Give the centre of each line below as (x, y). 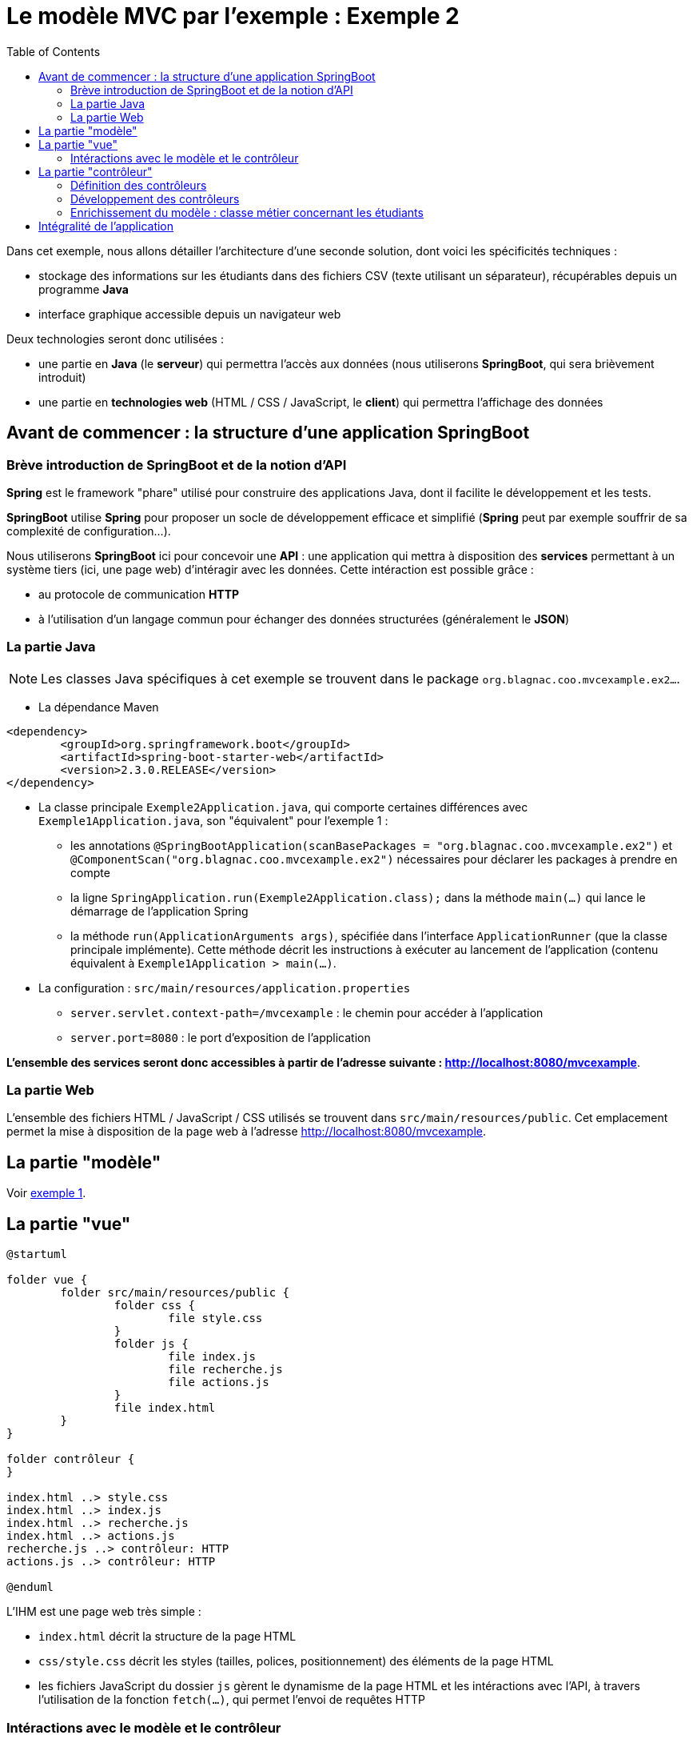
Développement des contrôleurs (155, 198)
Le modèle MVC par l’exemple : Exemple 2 (233, 16)
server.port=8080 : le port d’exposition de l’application (221, 1037)
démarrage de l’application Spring (159, 911)
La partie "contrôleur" (96, 171)
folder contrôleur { (71, 1459)
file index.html (165, 1408)
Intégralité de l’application (106, 226)
